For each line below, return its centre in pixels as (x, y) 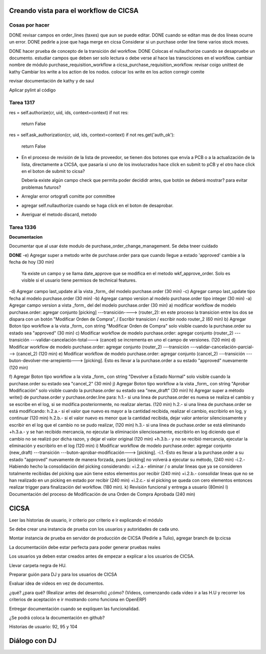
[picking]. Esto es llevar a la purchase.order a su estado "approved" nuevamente (166, 361)
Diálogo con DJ (33, 641)
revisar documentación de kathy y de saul (52, 81)
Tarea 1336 (23, 227)
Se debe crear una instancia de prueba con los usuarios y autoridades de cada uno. (94, 529)
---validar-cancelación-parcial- (222, 347)
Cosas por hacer (29, 25)
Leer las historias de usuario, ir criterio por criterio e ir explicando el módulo (86, 520)
